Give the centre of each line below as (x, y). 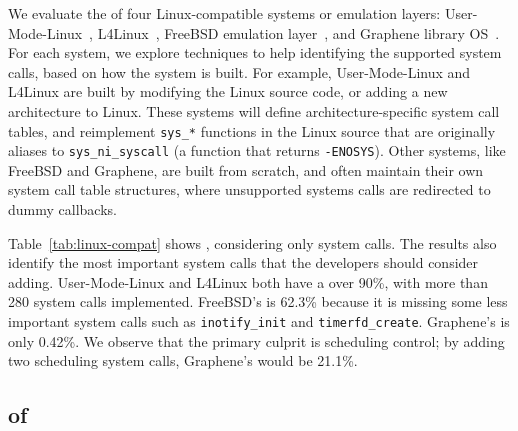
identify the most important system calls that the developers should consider (243, 262)
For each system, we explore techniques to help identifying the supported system (255, 52)
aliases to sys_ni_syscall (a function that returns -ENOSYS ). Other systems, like (257, 150)
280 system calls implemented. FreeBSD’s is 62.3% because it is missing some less (258, 301)
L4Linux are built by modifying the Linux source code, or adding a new (228, 91)
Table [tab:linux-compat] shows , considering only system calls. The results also (252, 242)
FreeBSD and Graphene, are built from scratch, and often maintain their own (246, 169)
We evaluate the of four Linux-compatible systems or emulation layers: (224, 13)
